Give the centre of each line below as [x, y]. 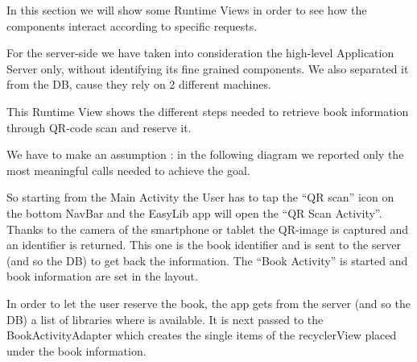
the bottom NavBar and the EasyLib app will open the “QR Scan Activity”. [194, 212]
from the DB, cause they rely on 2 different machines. [139, 84]
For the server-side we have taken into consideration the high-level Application [200, 53]
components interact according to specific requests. [132, 25]
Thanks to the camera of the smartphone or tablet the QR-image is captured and [208, 229]
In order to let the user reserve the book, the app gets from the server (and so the [208, 303]
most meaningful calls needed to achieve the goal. [128, 170]
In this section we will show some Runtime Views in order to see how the [187, 10]
